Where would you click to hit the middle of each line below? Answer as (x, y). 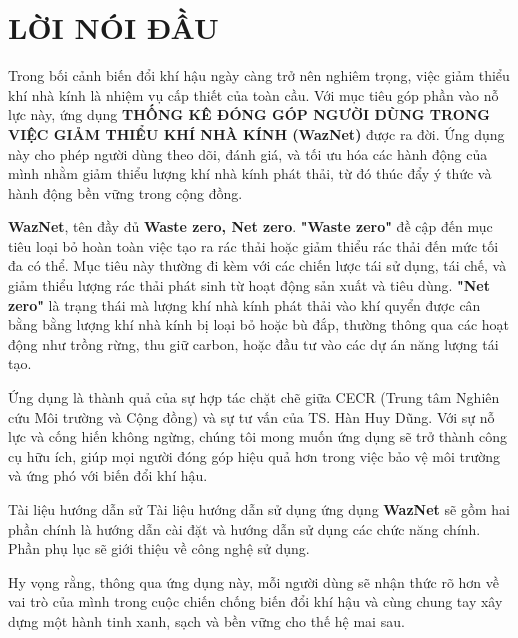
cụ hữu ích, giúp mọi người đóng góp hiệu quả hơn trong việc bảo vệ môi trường (254, 455)
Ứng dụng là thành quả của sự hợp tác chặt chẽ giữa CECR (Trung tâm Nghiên (254, 397)
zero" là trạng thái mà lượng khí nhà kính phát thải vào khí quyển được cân (244, 304)
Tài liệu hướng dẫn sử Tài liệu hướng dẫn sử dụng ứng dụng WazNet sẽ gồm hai (259, 509)
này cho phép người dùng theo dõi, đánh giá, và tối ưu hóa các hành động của (248, 153)
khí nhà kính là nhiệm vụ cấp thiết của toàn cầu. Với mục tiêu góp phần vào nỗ (253, 94)
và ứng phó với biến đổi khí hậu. (108, 475)
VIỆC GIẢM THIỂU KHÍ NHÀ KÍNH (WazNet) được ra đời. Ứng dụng (256, 133)
